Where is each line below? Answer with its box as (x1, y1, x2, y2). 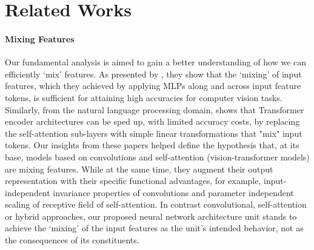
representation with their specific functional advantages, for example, (5, 174, 261, 187)
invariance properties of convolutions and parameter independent (53, 186, 294, 199)
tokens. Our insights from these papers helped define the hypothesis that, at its (5, 139, 299, 151)
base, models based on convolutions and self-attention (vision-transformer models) (5, 150, 310, 163)
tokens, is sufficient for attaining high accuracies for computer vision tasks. (5, 91, 282, 104)
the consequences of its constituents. (5, 234, 139, 246)
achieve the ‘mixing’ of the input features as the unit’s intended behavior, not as (5, 222, 304, 234)
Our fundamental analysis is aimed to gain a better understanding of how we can (5, 56, 307, 68)
